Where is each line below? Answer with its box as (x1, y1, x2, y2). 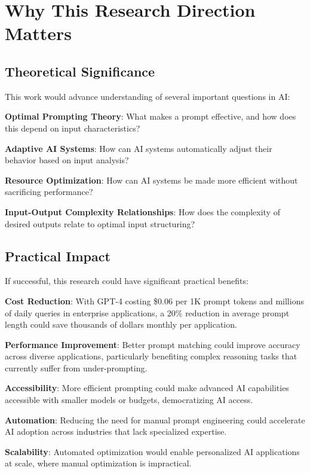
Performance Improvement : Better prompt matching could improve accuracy (5, 338, 300, 350)
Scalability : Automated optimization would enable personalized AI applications (5, 445, 300, 457)
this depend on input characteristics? (5, 121, 140, 134)
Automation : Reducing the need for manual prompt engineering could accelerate (5, 413, 305, 426)
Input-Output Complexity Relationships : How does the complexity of (5, 205, 280, 218)
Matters (5, 21, 72, 45)
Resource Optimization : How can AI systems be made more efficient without (5, 173, 298, 186)
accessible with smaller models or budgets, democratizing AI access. (5, 393, 253, 406)
